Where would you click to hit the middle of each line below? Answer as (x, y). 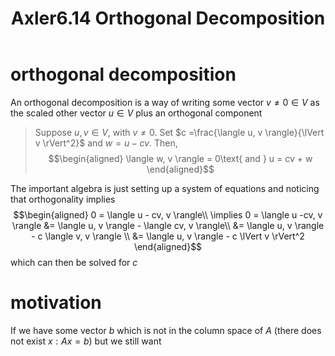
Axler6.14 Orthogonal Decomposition (168, 18)
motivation (56, 303)
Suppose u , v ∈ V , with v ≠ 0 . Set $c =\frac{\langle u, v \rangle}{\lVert (179, 132)
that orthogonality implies (63, 199)
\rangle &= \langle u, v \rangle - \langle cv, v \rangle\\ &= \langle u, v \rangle (168, 225)
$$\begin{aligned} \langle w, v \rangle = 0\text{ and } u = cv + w (180, 158)
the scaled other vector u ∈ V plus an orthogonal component (136, 113)
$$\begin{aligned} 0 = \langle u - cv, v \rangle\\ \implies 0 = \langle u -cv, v (168, 214)
